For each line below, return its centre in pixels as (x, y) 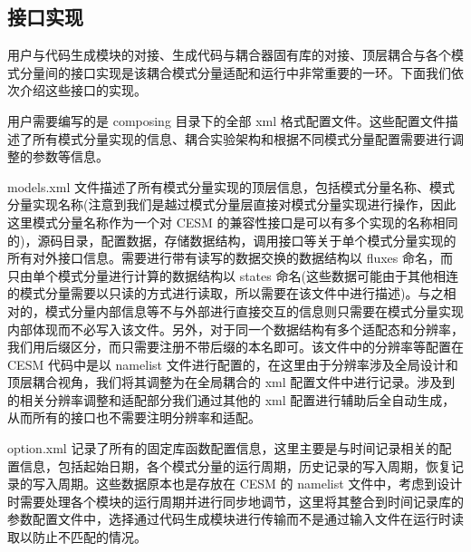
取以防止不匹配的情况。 (77, 537)
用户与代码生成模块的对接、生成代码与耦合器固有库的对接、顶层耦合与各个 (229, 55)
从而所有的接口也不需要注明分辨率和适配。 (134, 417)
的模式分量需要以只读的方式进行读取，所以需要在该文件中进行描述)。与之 (226, 293)
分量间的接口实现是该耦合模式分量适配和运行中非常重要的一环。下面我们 (235, 72)
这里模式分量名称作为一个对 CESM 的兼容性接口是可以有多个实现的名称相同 (233, 222)
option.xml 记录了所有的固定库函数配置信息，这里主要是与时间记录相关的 (223, 448)
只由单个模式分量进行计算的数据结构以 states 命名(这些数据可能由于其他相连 (233, 275)
